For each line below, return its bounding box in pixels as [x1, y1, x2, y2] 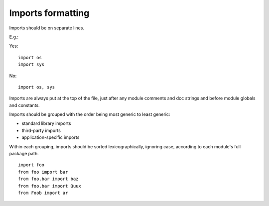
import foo [18, 162, 45, 168]
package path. [9, 151, 39, 157]
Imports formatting [9, 7, 90, 18]
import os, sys [18, 84, 55, 90]
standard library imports [21, 120, 71, 126]
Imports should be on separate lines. [9, 25, 85, 31]
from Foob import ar [18, 190, 68, 196]
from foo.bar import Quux [18, 183, 82, 189]
